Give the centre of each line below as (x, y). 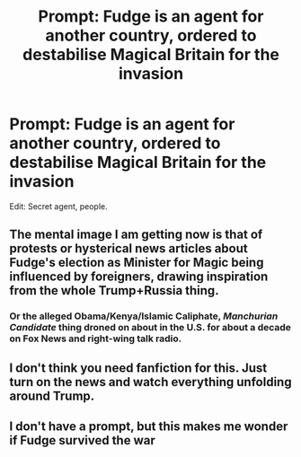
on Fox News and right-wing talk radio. (96, 338)
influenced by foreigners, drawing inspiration (139, 277)
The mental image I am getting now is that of (136, 235)
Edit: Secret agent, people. (58, 206)
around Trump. (52, 395)
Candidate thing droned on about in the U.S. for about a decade (150, 328)
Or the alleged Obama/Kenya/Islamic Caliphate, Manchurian (144, 316)
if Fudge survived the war (82, 440)
